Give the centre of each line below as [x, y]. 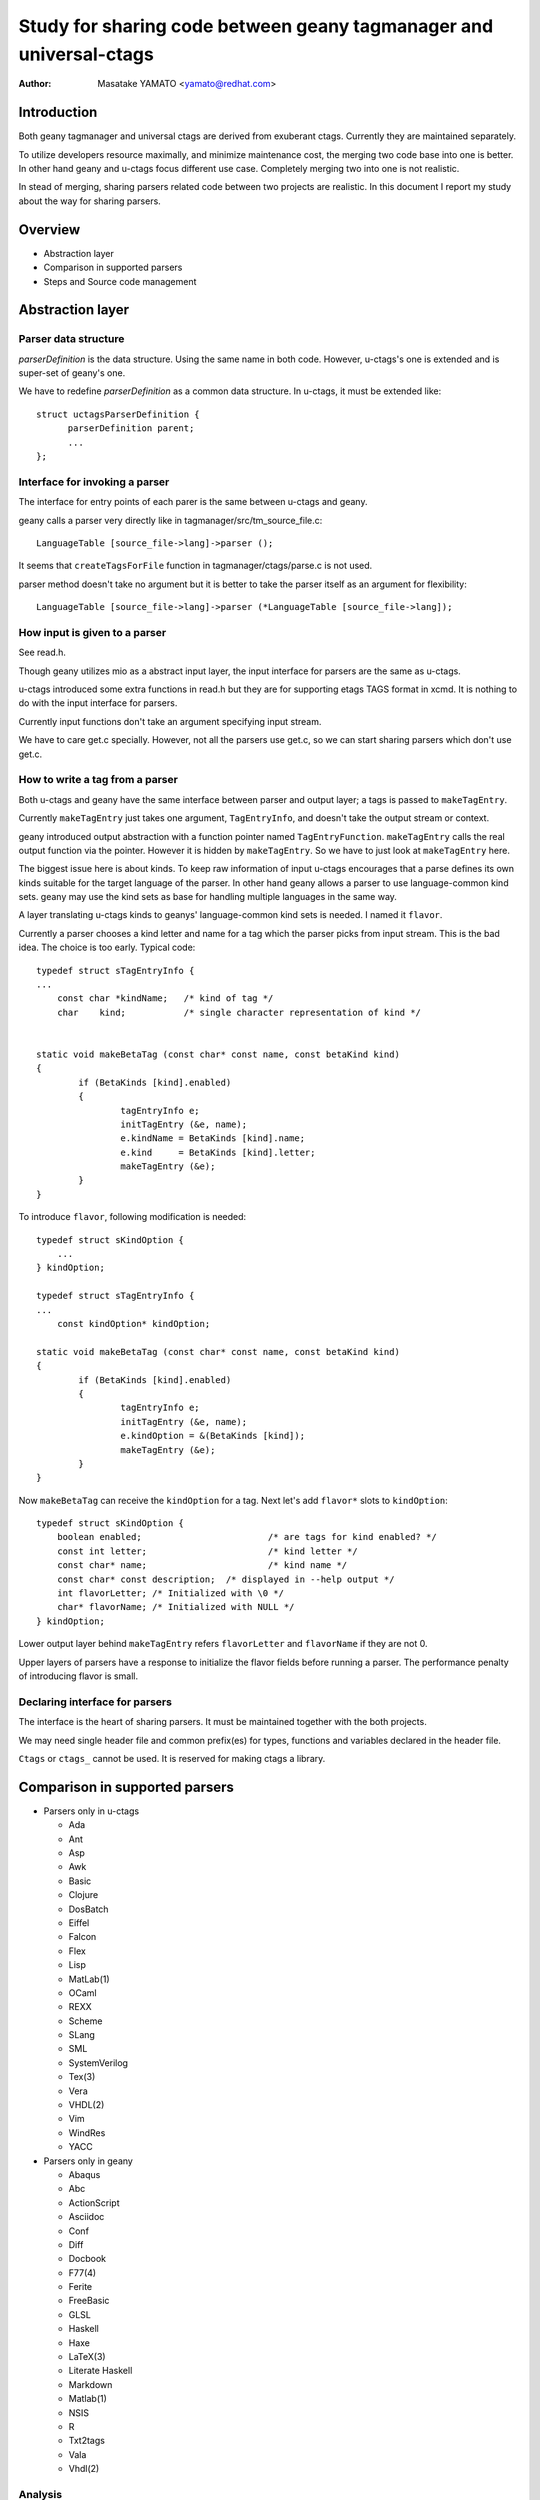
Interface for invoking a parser [94, 482]
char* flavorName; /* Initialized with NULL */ [175, 1607]
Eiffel [79, 1922]
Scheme [85, 2021]
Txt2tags [86, 2441]
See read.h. [42, 652]
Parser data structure [71, 339]
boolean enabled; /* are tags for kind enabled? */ [246, 1537]
